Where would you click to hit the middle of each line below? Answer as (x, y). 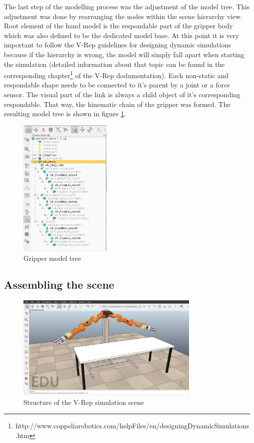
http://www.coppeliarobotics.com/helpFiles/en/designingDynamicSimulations (132, 426)
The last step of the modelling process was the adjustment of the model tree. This (127, 6)
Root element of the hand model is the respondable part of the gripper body (118, 26)
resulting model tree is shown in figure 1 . (65, 114)
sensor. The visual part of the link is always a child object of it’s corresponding (122, 94)
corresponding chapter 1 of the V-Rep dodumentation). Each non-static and (116, 74)
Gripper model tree (52, 258)
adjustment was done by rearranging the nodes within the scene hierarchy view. (123, 16)
